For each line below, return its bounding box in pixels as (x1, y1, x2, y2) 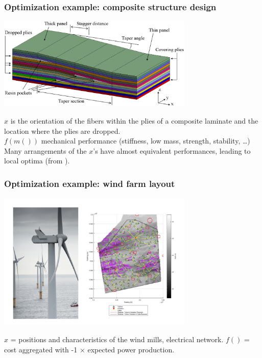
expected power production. (87, 344, 175, 354)
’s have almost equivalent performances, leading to (93, 145, 251, 156)
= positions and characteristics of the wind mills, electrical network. (10, 334, 224, 345)
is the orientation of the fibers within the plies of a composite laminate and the (10, 115, 258, 126)
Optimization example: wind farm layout (4, 177, 175, 189)
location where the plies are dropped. (4, 125, 121, 136)
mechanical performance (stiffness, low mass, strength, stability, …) (41, 135, 250, 146)
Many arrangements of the (4, 145, 87, 156)
